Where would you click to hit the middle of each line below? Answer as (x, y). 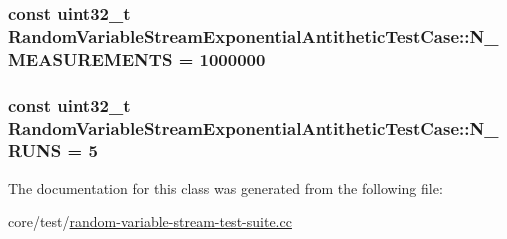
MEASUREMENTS (90, 58)
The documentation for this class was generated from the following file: (225, 187)
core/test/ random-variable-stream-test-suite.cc (150, 221)
